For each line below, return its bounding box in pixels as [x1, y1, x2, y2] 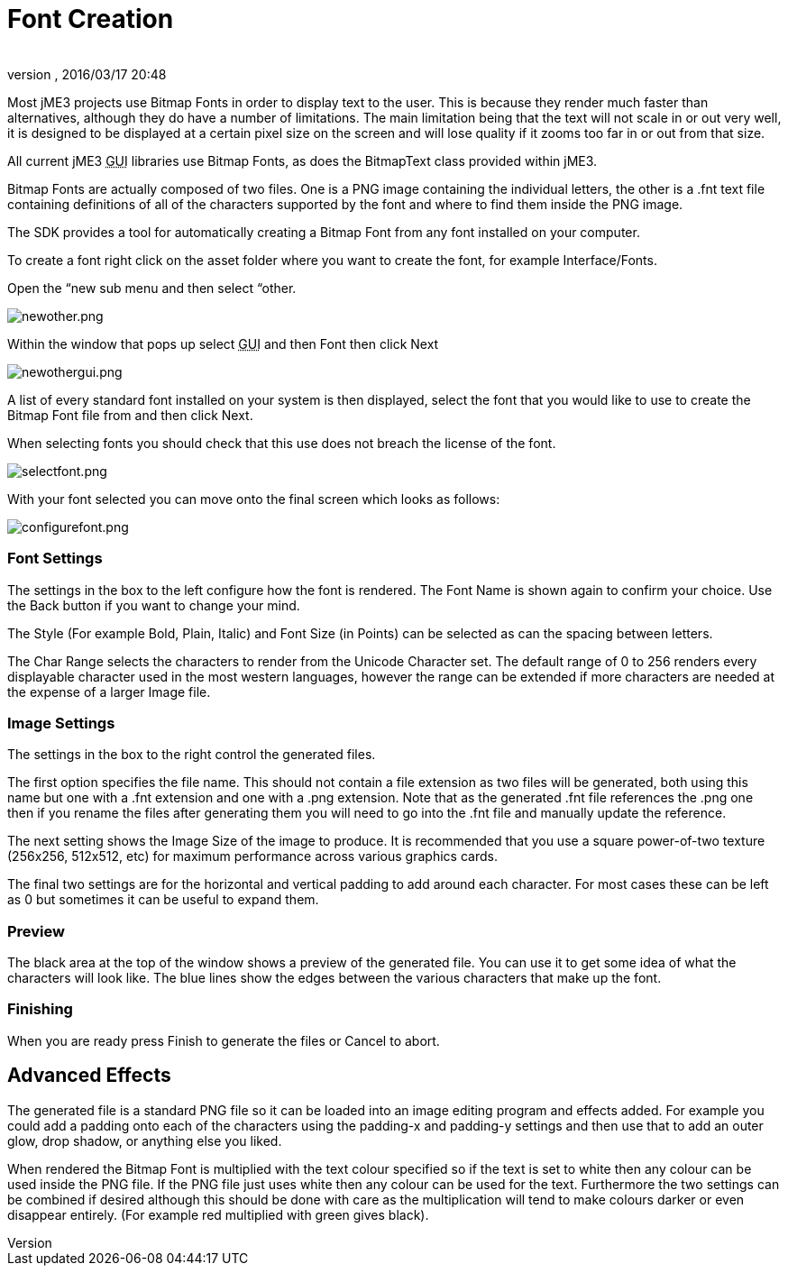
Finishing [7, 1000, 73, 1019]
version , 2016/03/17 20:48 [7, 66, 167, 82]
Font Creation [7, 4, 174, 34]
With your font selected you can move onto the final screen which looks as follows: [7, 490, 500, 507]
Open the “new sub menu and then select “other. [7, 279, 297, 296]
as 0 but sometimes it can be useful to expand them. [7, 892, 319, 908]
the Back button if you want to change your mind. [7, 597, 300, 613]
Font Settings [7, 549, 103, 568]
